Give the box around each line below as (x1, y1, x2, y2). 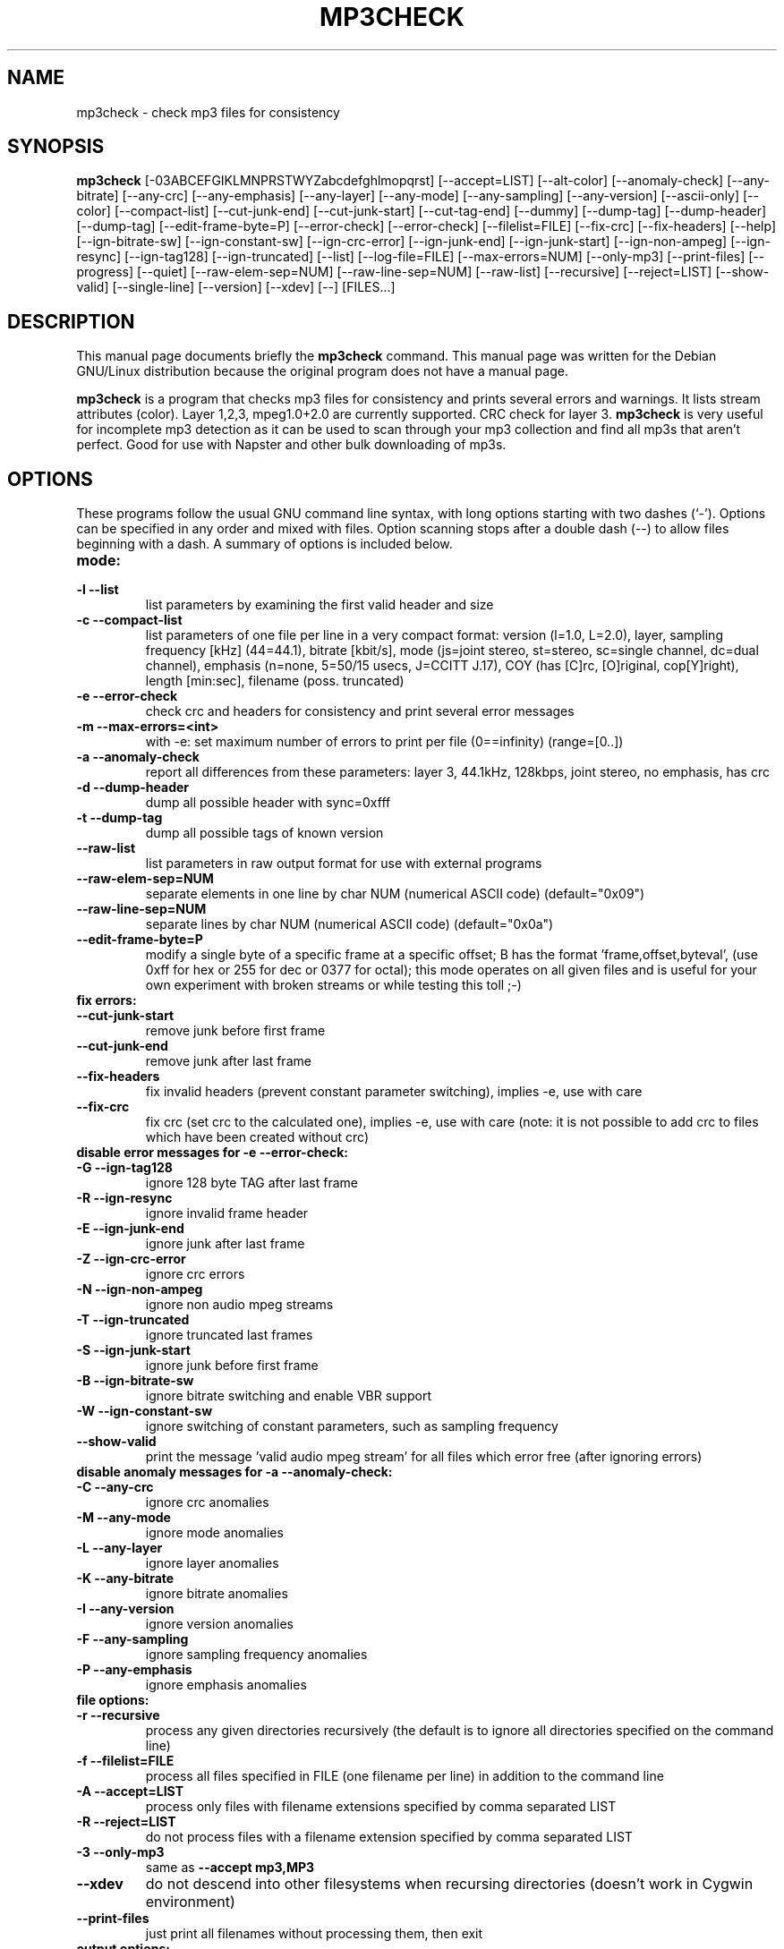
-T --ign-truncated (76, 1312, 190, 1328)
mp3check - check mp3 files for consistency (76, 104, 340, 120)
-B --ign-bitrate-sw (76, 1373, 194, 1389)
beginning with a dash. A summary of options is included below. (76, 536, 453, 552)
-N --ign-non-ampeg (76, 1281, 203, 1298)
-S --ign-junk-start (76, 1342, 191, 1358)
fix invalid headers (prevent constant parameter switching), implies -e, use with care (145, 1084, 643, 1100)
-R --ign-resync (76, 1190, 173, 1206)
